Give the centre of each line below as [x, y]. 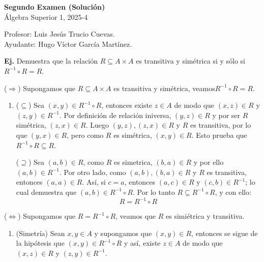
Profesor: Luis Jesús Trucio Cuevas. [60, 34]
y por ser [226, 115]
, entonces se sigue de [225, 233]
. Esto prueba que [219, 135]
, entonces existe [127, 105]
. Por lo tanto [154, 192]
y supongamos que [123, 233]
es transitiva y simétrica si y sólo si [190, 61]
